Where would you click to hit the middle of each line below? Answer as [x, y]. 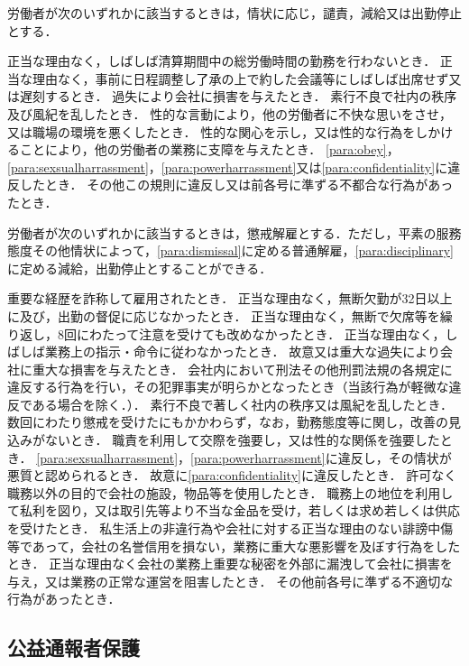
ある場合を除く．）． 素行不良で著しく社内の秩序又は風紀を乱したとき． [243, 404]
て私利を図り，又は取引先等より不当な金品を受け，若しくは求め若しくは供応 [234, 510]
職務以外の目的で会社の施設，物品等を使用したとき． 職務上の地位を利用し [230, 492]
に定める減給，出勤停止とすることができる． [140, 268]
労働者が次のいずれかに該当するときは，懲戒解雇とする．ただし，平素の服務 [234, 232]
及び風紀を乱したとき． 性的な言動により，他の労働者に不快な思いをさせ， [230, 113]
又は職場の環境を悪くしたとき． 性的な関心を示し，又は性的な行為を [212, 131]
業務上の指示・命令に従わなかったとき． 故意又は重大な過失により [242, 351]
